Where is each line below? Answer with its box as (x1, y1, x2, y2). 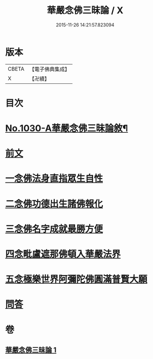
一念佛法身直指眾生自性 (5, 173, 103, 185)
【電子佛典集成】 (29, 66, 70, 73)
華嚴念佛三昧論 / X (47, 5, 124, 16)
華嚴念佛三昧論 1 (5, 345, 57, 354)
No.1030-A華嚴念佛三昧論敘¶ (5, 123, 128, 134)
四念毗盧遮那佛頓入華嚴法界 (5, 249, 121, 260)
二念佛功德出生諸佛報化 (5, 198, 103, 210)
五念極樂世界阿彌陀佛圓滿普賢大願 (5, 274, 148, 285)
